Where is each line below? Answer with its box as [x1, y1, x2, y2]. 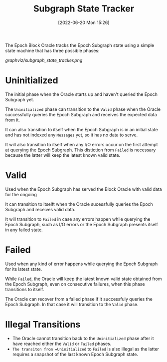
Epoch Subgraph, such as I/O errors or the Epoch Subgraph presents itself [5, 221, 158, 227]
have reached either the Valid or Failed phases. [12, 341, 112, 347]
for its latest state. [5, 266, 42, 272]
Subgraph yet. [5, 96, 34, 102]
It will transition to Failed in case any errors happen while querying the [5, 216, 151, 222]
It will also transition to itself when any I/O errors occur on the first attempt [5, 141, 158, 147]
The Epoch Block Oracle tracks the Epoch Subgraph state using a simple [5, 42, 155, 48]
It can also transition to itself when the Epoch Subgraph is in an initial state [5, 126, 158, 132]
